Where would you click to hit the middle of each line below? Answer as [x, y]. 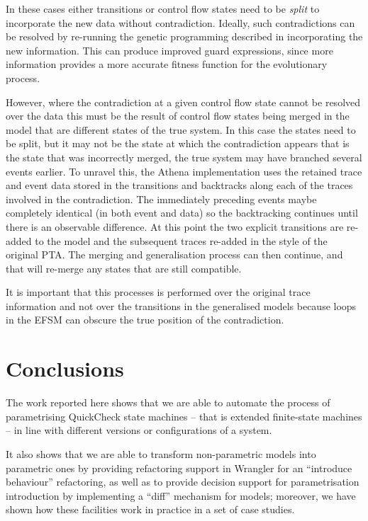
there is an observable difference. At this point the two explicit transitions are [175, 226]
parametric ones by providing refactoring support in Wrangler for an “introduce [179, 468]
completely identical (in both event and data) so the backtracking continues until [182, 213]
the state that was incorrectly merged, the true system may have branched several [184, 157]
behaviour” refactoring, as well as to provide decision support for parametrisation [183, 482]
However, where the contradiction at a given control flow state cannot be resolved [183, 102]
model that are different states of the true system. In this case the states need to [181, 129]
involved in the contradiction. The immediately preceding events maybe [161, 199]
